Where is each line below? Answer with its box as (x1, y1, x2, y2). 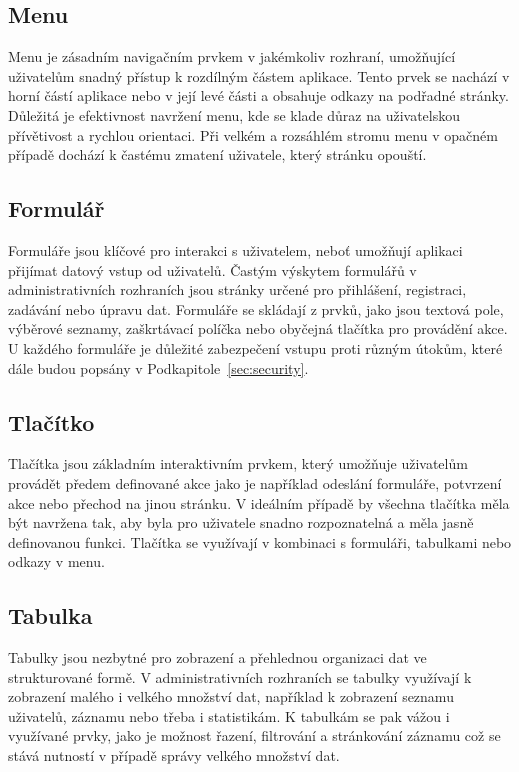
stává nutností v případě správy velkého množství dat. (8, 745, 340, 766)
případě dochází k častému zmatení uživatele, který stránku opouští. (8, 144, 427, 165)
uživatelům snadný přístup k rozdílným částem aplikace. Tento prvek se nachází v (8, 65, 510, 86)
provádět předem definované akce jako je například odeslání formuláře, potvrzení (8, 472, 502, 493)
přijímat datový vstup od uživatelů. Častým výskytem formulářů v (8, 259, 417, 280)
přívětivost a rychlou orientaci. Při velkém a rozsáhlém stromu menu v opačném (8, 124, 498, 145)
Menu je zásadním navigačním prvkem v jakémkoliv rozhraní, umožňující (8, 46, 456, 67)
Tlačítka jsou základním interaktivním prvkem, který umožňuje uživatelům (8, 453, 468, 474)
